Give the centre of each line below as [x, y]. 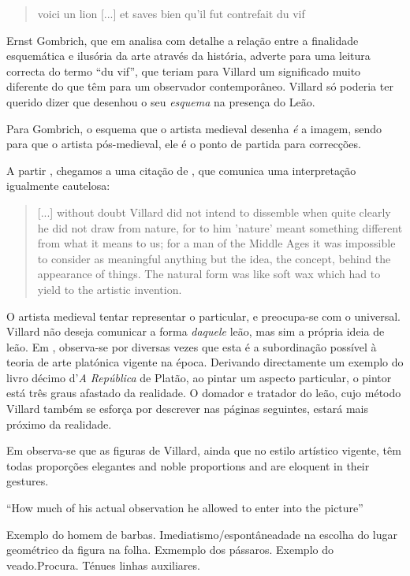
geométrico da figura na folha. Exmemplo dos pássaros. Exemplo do [170, 550]
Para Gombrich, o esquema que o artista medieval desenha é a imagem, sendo [194, 128]
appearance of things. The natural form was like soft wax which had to [209, 274]
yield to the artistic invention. [110, 289]
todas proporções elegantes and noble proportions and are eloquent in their [188, 465]
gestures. [28, 481]
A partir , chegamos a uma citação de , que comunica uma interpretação [181, 170]
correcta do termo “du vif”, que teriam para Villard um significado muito [184, 71]
